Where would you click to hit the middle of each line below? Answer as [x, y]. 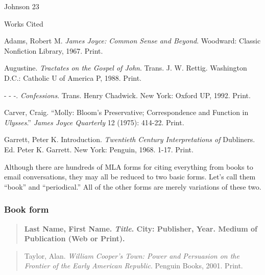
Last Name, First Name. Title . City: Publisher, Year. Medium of [141, 228]
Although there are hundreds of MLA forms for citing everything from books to [129, 166]
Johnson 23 [22, 6]
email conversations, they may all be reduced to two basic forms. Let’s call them [130, 177]
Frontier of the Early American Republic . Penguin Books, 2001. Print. [134, 266]
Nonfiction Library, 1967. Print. [54, 50]
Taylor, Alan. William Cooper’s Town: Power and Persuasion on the [132, 255]
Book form [27, 209]
